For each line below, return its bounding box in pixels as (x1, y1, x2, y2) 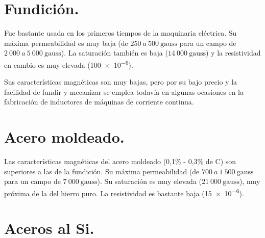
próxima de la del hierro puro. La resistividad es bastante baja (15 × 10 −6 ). (4, 186, 244, 198)
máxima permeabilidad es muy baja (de (4, 37, 128, 48)
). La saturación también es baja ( (61, 47, 168, 58)
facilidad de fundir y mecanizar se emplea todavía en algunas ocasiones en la (4, 86, 244, 97)
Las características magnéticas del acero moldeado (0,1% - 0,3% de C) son (4, 156, 236, 167)
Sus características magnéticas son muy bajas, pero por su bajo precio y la (4, 76, 237, 87)
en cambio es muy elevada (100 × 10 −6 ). (4, 58, 133, 70)
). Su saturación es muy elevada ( (97, 176, 202, 187)
